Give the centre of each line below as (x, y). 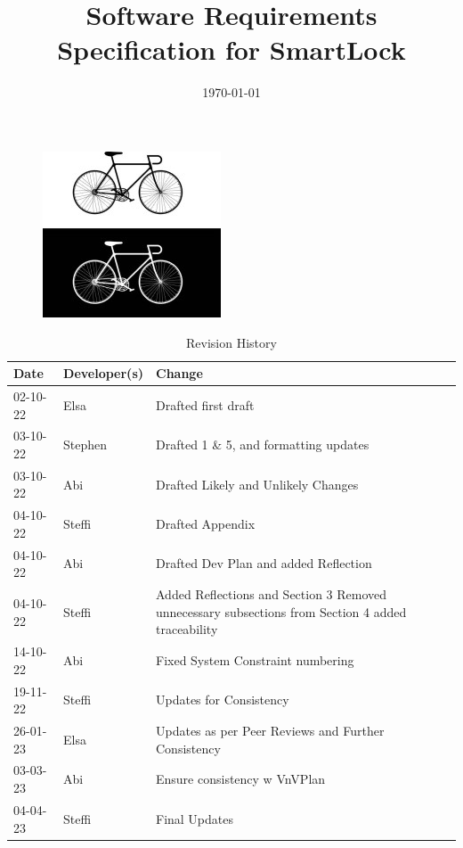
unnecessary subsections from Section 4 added (281, 611)
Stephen (85, 445)
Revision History (231, 342)
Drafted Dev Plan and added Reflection (264, 563)
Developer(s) (103, 373)
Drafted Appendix (206, 524)
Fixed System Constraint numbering (255, 659)
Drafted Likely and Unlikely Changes (257, 484)
